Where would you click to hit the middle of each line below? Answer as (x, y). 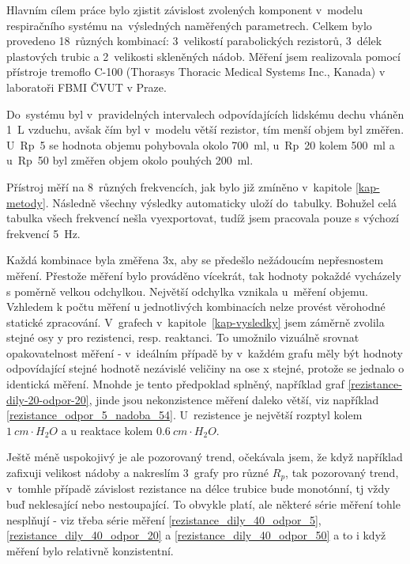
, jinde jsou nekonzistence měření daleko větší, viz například (234, 399)
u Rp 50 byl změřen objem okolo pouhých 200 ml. (130, 160)
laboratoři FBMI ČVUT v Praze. (87, 87)
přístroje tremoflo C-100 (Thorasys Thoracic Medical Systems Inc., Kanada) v (196, 72)
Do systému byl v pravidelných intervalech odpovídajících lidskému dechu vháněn (205, 114)
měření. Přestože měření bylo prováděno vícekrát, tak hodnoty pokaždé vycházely (204, 275)
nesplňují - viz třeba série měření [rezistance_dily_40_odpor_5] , (164, 519)
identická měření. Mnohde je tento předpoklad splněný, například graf (175, 384)
